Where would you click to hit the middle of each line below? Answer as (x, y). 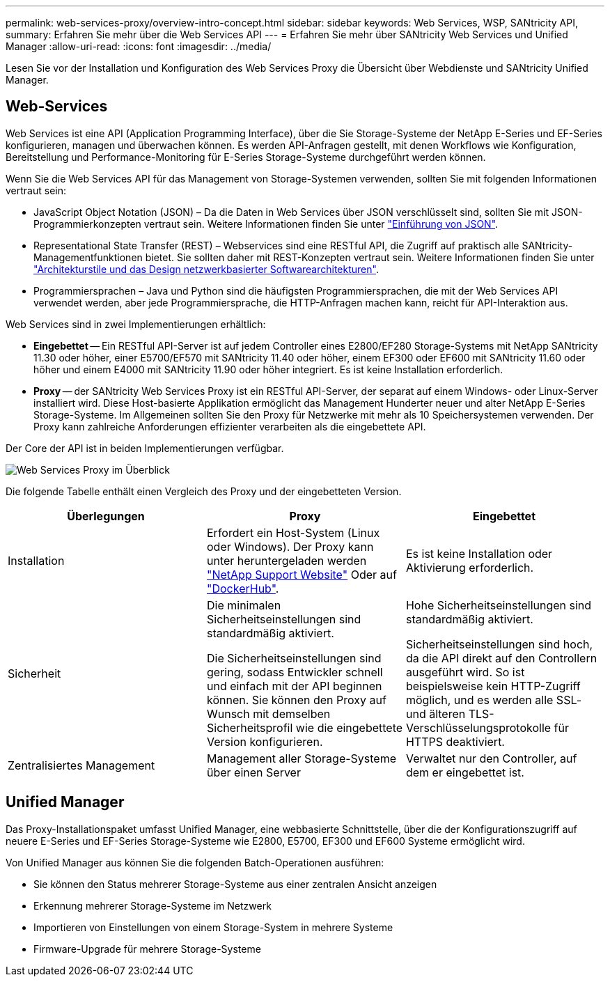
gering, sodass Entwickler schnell (295, 672)
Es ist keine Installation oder (479, 553)
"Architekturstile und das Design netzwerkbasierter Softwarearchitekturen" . (206, 269)
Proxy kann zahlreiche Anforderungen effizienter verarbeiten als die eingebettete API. (230, 426)
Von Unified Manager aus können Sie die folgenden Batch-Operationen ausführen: (195, 862)
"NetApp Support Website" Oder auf (302, 574)
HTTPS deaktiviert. (455, 741)
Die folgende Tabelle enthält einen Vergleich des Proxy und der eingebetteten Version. (204, 491)
